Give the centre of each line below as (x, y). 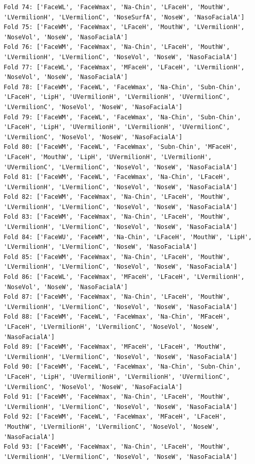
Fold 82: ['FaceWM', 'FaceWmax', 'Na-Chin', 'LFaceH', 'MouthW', (117, 197)
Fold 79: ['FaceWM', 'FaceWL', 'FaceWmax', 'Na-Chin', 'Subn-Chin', (122, 117)
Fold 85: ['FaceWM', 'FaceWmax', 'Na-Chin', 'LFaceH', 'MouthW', (117, 257)
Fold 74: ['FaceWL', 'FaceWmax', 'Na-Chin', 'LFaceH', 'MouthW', (117, 7)
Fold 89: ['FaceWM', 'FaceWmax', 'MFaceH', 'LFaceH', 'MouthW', (115, 347)
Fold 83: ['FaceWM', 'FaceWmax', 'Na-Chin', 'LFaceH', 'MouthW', (117, 217)
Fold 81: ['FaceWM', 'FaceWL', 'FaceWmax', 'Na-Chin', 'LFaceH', (117, 177)
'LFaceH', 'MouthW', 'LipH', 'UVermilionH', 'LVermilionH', (108, 157)
